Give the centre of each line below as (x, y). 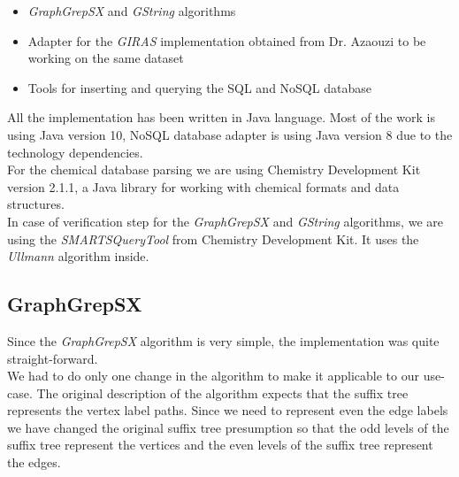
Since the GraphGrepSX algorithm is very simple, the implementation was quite (223, 340)
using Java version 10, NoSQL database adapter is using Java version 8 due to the (230, 134)
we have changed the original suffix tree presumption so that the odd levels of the (228, 427)
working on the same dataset (106, 58)
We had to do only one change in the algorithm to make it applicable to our (213, 376)
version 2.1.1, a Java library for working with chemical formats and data (203, 186)
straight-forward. (53, 358)
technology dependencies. (75, 152)
